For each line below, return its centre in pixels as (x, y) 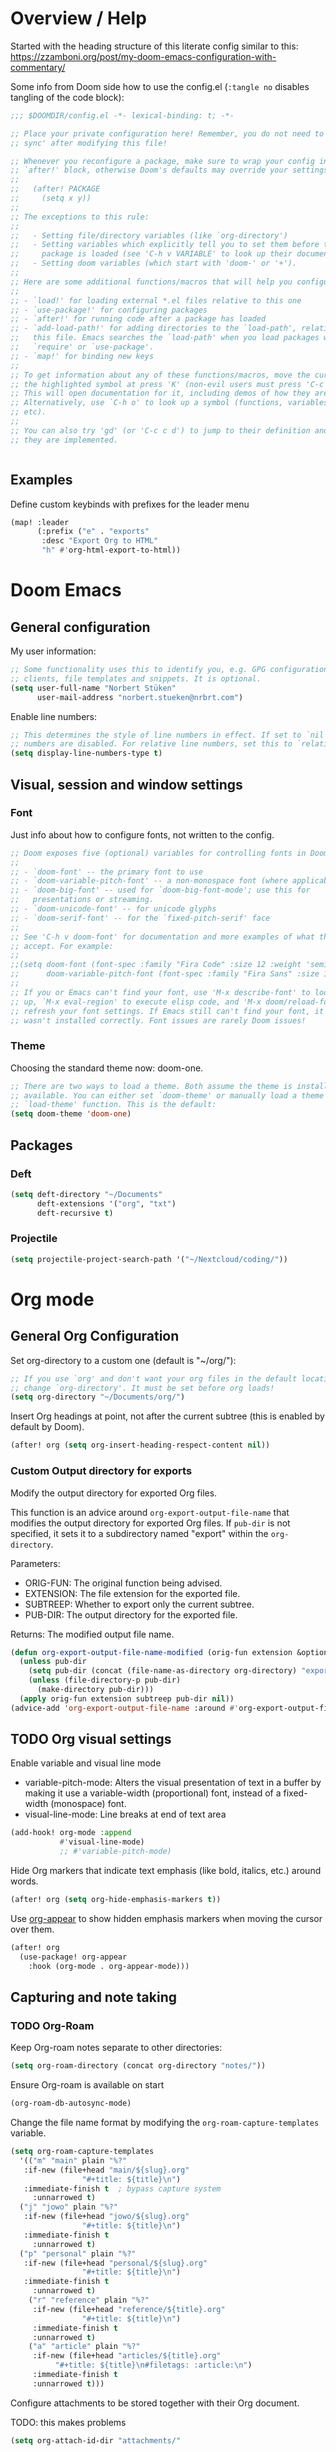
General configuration (80, 627)
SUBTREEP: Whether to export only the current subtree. (139, 1604)
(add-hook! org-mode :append (71, 1833)
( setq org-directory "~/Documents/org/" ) (98, 1397)
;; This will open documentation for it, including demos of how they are (169, 393)
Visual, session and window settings (126, 784)
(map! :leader (40, 522)
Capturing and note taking (93, 1997)
